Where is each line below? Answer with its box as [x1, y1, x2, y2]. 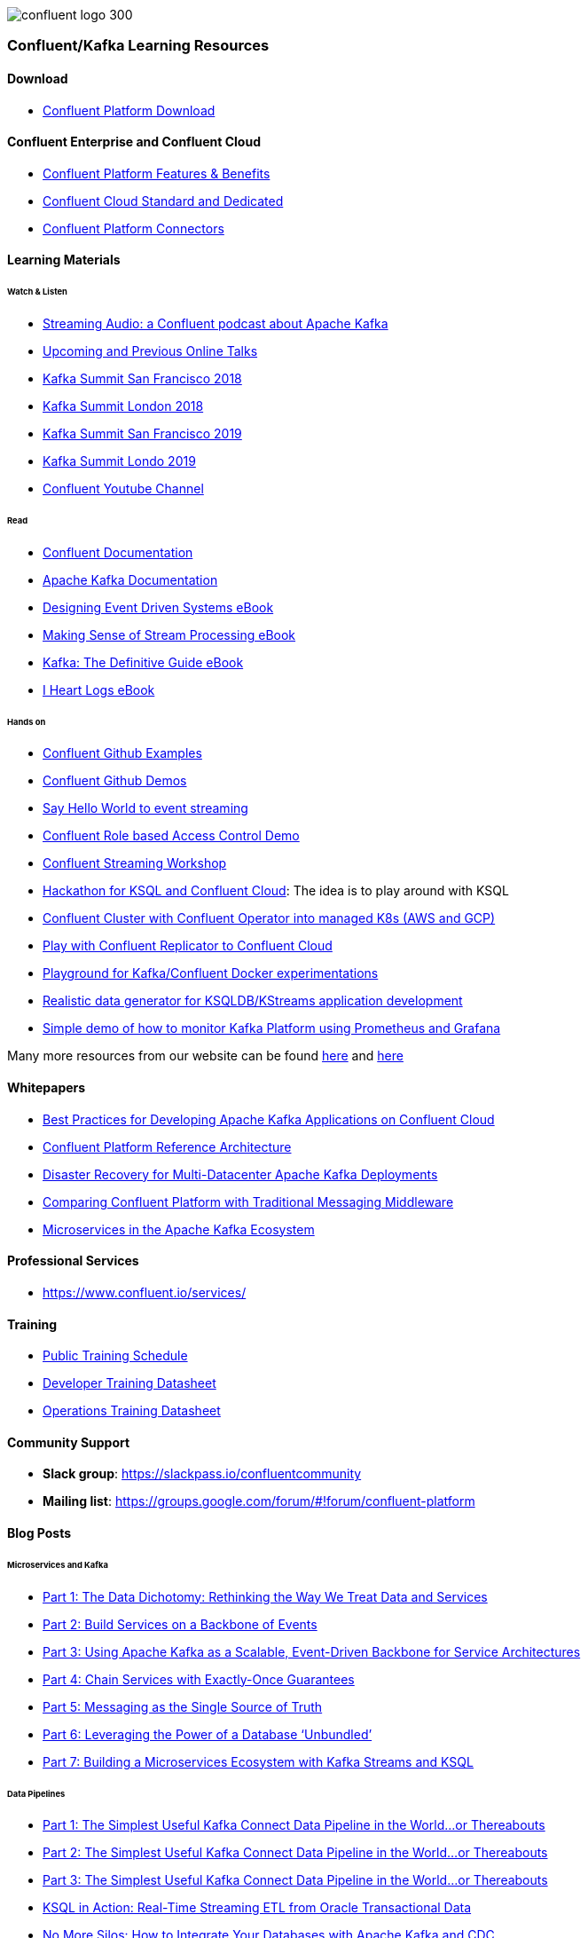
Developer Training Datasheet [43, 1375, 216, 1391]
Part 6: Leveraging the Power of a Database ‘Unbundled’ [43, 1726, 372, 1742]
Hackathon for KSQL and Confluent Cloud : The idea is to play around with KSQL [43, 883, 509, 899]
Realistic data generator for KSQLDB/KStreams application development [43, 993, 463, 1009]
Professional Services [7, 1253, 139, 1269]
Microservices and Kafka [7, 1559, 108, 1570]
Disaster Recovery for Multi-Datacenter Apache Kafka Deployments [43, 1166, 438, 1182]
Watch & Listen [7, 287, 67, 297]
